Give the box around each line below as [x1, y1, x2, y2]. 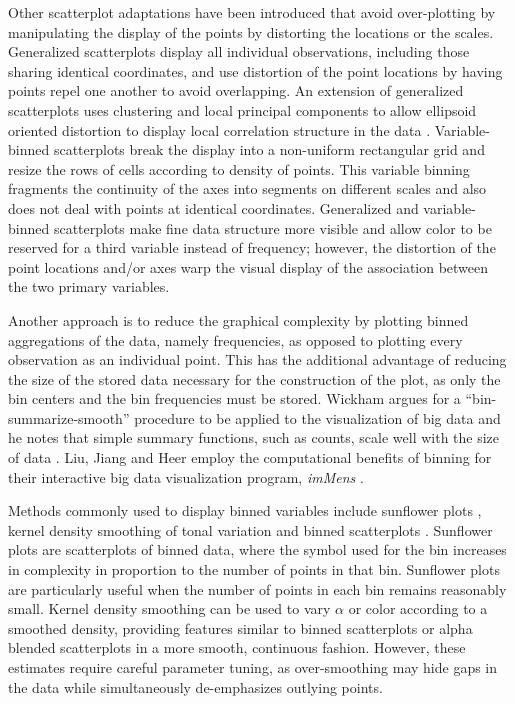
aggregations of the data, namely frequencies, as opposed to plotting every [8, 329, 463, 350]
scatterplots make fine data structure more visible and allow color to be [53, 217, 492, 238]
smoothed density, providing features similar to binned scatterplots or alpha [8, 617, 473, 638]
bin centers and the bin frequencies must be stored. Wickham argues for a [8, 388, 461, 409]
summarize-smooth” [8, 407, 130, 428]
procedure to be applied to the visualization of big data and [134, 407, 501, 428]
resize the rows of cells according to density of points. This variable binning [8, 158, 470, 179]
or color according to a [348, 598, 488, 619]
